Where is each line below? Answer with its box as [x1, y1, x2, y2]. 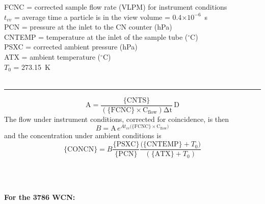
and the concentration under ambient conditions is [4, 130, 162, 141]
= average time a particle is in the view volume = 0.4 [14, 11, 182, 22]
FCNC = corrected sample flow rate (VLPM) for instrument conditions [4, 2, 227, 12]
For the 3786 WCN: [4, 192, 75, 202]
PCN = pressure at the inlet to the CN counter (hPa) [4, 21, 172, 32]
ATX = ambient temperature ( [4, 51, 101, 62]
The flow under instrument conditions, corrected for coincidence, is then [4, 113, 229, 124]
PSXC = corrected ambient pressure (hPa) [4, 41, 138, 52]
